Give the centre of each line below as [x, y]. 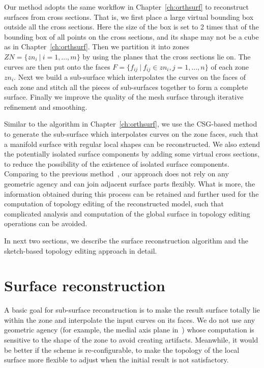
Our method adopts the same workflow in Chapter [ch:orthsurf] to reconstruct [126, 7]
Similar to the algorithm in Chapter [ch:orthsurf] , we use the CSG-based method [131, 124]
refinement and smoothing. [46, 106]
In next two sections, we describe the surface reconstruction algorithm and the [126, 240]
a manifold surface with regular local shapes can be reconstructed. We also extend [132, 144]
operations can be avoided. [46, 223]
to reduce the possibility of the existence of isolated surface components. [117, 163]
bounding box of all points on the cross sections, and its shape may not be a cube [131, 36]
